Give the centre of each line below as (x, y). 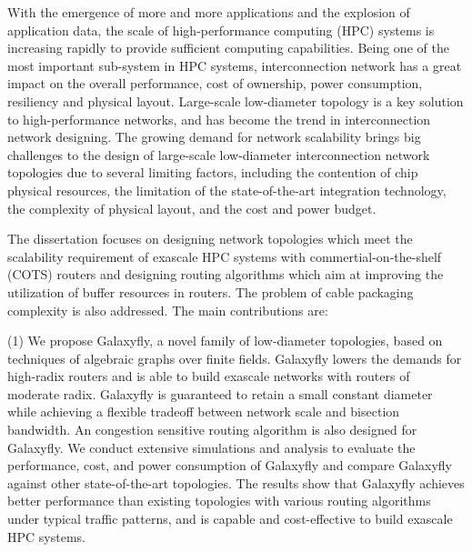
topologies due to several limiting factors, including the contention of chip (213, 172)
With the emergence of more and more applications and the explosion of (209, 12)
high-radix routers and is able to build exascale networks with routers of (209, 376)
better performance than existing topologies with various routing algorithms (219, 501)
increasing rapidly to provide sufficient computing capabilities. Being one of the (228, 48)
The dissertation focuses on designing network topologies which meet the (210, 239)
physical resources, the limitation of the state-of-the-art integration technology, (227, 190)
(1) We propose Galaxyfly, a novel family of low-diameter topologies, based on (225, 341)
